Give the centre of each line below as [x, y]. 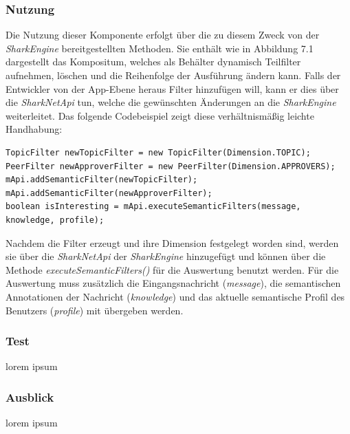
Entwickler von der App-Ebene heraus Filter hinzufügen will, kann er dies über [172, 88]
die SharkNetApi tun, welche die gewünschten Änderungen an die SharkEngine [171, 102]
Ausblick [30, 397]
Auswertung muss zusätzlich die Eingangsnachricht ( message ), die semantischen [173, 283]
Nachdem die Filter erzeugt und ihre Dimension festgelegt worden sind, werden [172, 242]
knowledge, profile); [55, 220]
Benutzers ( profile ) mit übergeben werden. [95, 310]
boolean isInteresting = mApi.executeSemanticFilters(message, [153, 207]
